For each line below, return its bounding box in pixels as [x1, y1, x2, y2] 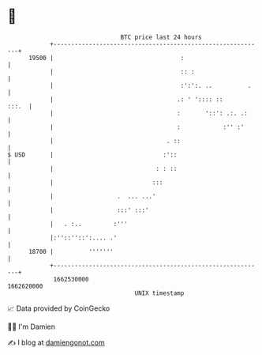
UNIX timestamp [134, 289, 185, 297]
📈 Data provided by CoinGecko [7, 304, 110, 313]
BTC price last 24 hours [120, 33, 202, 41]
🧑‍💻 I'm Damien [7, 322, 56, 331]
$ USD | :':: [7, 150, 178, 159]
